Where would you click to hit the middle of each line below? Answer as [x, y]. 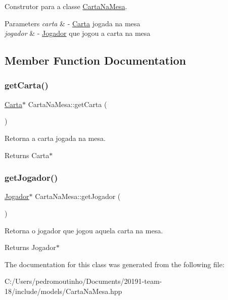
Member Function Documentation [96, 60]
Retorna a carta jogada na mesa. [55, 138]
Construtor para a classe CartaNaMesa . [66, 6]
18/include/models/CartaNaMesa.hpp [63, 291]
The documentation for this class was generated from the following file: [115, 264]
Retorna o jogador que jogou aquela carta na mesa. [84, 230]
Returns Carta [27, 155]
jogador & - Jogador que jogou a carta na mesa [78, 33]
